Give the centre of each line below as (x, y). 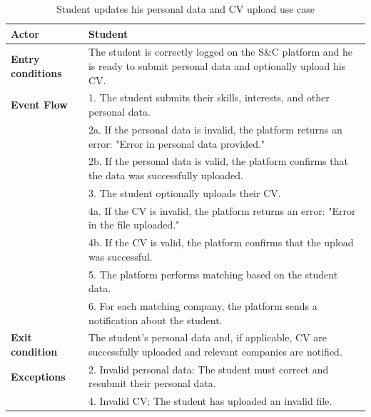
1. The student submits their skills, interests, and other (209, 97)
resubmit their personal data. (152, 383)
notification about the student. (155, 320)
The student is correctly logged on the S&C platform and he (220, 52)
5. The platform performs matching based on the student (213, 274)
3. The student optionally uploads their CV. (184, 192)
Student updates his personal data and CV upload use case (185, 9)
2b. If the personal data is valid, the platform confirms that (218, 161)
